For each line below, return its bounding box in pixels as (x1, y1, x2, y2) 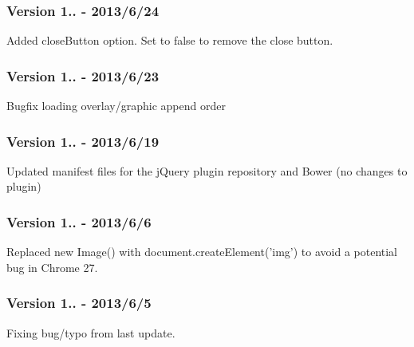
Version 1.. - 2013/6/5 (6, 293, 152, 313)
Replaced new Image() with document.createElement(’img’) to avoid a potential (6, 243, 398, 260)
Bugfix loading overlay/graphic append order (6, 97, 226, 114)
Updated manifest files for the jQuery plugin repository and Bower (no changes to (6, 162, 408, 179)
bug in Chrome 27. (6, 258, 98, 275)
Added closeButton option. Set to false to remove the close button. (6, 32, 333, 49)
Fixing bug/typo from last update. (6, 324, 175, 341)
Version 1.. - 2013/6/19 (6, 131, 160, 151)
